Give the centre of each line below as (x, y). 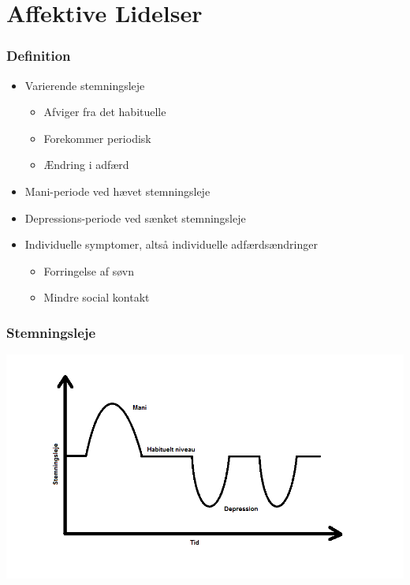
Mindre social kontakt (97, 297)
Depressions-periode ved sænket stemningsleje (135, 217)
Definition (39, 56)
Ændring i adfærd (86, 165)
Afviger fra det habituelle (105, 112)
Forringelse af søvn (89, 270)
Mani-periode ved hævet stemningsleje (117, 191)
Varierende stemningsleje (85, 85)
